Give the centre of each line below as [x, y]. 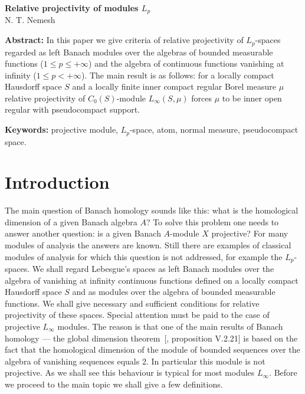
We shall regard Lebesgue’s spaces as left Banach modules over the [153, 269]
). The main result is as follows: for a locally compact [178, 75]
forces [201, 98]
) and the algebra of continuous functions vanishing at [186, 63]
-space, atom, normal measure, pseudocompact [214, 129]
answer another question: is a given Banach [83, 233]
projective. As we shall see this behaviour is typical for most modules [130, 372]
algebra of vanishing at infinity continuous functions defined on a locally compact [152, 280]
